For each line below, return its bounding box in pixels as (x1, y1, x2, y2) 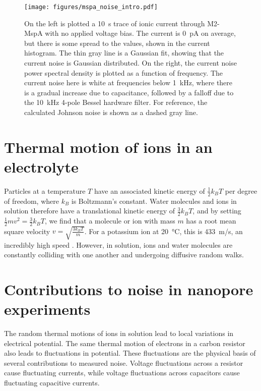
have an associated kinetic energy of (94, 185, 205, 196)
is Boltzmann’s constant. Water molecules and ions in (71, 195, 237, 206)
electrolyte (4, 156, 79, 177)
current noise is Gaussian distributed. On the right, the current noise (24, 58, 237, 68)
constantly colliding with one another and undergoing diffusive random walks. (4, 249, 244, 260)
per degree (225, 185, 257, 196)
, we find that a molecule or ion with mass (44, 215, 175, 226)
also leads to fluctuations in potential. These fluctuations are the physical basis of (4, 348, 256, 358)
